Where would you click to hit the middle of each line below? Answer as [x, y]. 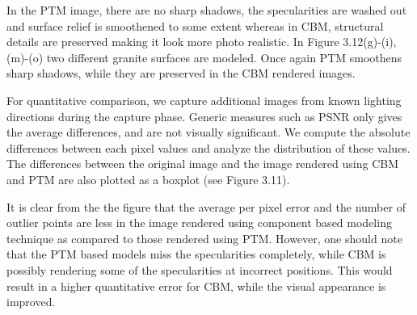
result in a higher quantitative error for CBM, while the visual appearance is [196, 286]
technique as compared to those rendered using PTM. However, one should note [204, 238]
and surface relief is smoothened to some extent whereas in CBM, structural [195, 25]
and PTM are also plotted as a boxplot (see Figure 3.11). [148, 179]
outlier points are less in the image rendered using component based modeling [199, 223]
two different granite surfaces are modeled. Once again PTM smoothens [224, 57]
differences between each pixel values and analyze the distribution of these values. [208, 147]
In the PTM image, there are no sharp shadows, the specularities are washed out [207, 10]
